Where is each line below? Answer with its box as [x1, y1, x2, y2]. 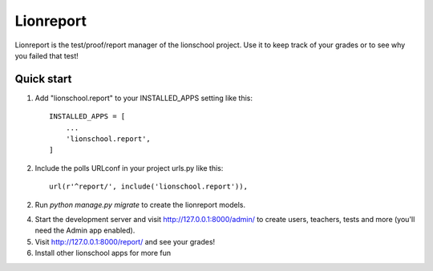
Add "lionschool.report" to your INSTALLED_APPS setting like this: [34, 93, 253, 103]
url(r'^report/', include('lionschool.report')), [49, 182, 249, 192]
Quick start [14, 72, 72, 86]
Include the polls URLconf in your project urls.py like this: [34, 163, 224, 172]
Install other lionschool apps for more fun [34, 249, 172, 258]
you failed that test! [14, 51, 79, 60]
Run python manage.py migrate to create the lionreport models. [34, 200, 246, 209]
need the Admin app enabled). [34, 225, 136, 236]
